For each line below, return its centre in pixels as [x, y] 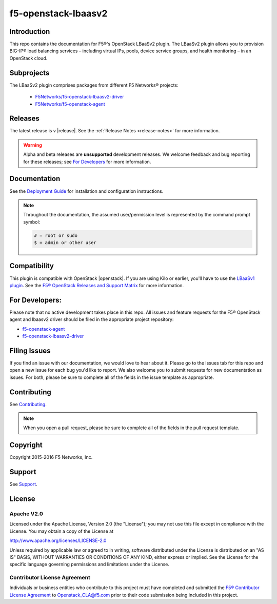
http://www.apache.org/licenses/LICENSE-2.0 [58, 540]
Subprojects [29, 73]
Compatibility [32, 266]
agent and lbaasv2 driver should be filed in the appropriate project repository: [92, 319]
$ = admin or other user [65, 243]
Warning [33, 145]
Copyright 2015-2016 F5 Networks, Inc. [51, 457]
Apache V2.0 [26, 514]
